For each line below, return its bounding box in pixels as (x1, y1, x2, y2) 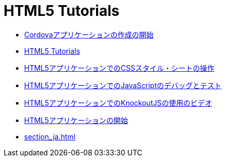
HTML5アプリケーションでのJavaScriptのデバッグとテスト (24, 80, 222, 90)
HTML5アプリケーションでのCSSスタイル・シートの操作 (24, 63, 215, 72)
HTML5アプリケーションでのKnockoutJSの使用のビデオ (24, 98, 212, 107)
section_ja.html (24, 132, 76, 141)
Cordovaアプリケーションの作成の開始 (24, 30, 154, 39)
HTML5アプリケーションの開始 (24, 115, 128, 125)
